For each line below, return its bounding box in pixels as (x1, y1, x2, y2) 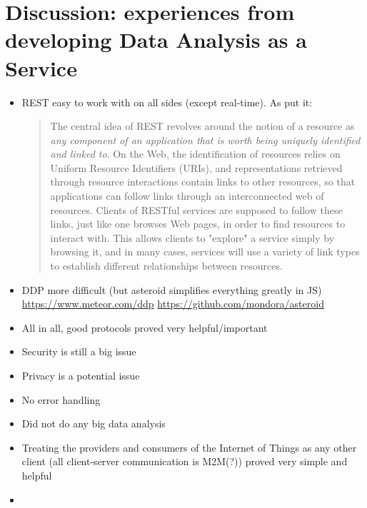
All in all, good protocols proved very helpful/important (21, 320, 268, 335)
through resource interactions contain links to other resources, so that (50, 174, 356, 189)
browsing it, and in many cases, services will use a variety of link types (50, 244, 360, 259)
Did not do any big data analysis (21, 416, 166, 431)
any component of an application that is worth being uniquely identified (50, 132, 361, 147)
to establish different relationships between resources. (50, 258, 283, 273)
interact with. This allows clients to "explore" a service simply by (50, 230, 335, 245)
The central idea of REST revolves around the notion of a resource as (50, 118, 355, 133)
